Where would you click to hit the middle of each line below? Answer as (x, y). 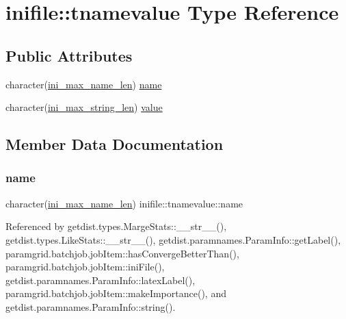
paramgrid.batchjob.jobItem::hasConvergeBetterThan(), (122, 253)
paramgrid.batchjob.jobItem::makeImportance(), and (116, 293)
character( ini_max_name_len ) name (84, 84)
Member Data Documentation (115, 144)
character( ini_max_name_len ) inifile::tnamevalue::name (124, 203)
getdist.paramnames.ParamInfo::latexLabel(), (101, 280)
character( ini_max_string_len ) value (84, 107)
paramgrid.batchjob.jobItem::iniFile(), (85, 267)
